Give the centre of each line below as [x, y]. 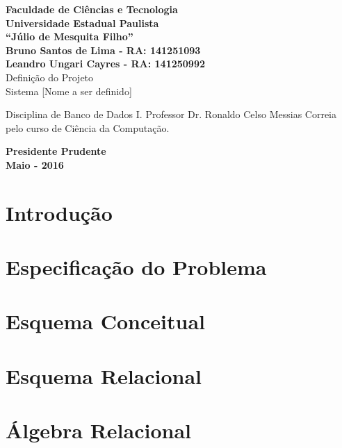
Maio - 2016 [35, 164]
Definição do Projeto [50, 77]
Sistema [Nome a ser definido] [69, 91]
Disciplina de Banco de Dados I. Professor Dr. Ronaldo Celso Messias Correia [171, 114]
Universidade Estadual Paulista [82, 23]
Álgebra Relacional [98, 430]
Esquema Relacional [104, 375]
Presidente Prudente [56, 151]
